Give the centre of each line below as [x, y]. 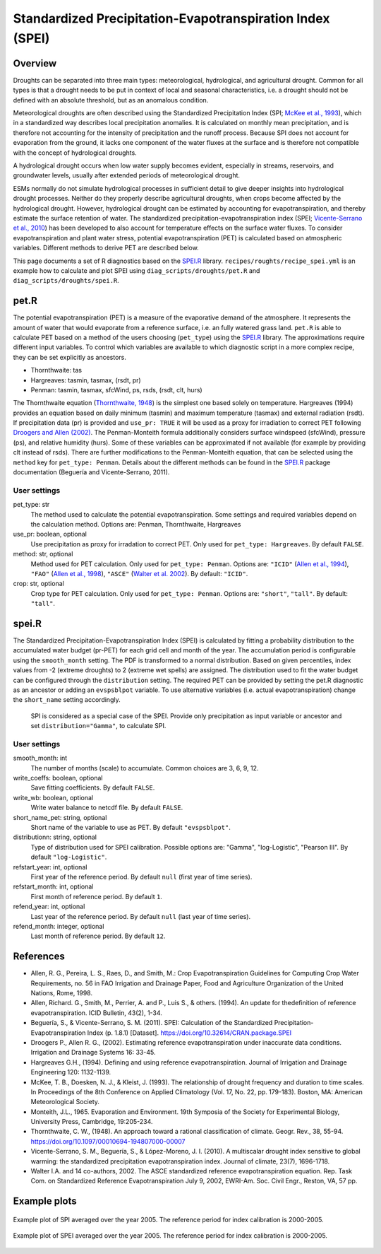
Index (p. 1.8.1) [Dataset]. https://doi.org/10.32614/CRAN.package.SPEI [189, 1033]
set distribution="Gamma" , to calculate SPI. [98, 726]
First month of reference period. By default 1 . [96, 896]
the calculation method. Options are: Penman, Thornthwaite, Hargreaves [136, 524]
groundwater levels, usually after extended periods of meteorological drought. [126, 175]
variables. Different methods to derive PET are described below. [106, 248]
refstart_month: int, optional [53, 886]
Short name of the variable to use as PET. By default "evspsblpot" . [131, 827]
